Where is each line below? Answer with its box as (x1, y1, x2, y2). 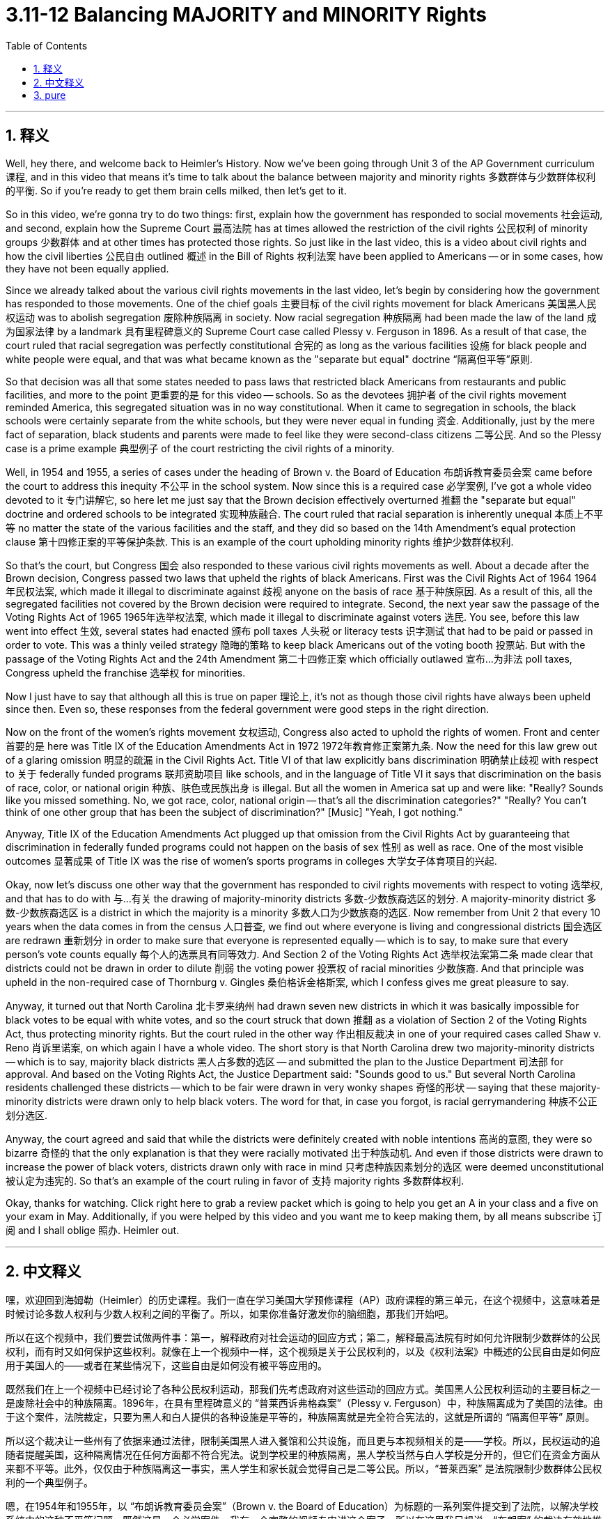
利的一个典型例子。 (6, 1476, 93, 1489)
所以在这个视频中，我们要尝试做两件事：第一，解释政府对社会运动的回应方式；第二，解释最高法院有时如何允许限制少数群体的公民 (6, 1332, 600, 1344)
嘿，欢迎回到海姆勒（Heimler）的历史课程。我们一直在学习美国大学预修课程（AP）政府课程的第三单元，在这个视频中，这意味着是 (6, 1294, 600, 1306)
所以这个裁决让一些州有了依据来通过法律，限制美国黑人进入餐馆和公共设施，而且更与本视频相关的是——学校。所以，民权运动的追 (6, 1435, 600, 1447)
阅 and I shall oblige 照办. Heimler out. (6, 1224, 180, 1236)
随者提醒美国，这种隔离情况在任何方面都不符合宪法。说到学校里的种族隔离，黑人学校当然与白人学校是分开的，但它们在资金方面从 (6, 1449, 600, 1461)
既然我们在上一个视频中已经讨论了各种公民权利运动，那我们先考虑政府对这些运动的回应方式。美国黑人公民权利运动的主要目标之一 (6, 1383, 600, 1396)
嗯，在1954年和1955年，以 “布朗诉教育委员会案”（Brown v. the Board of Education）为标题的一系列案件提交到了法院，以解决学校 (6, 1500, 599, 1513)
